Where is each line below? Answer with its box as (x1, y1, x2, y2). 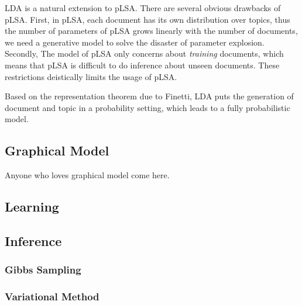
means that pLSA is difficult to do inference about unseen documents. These (5, 58, 280, 71)
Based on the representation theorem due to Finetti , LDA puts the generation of (5, 90, 294, 102)
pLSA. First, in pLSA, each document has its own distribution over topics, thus (5, 13, 290, 25)
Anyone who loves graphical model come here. (5, 169, 170, 181)
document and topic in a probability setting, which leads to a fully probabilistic (5, 101, 290, 113)
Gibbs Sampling (5, 262, 81, 277)
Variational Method (5, 289, 99, 304)
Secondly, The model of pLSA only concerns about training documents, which (5, 47, 284, 60)
